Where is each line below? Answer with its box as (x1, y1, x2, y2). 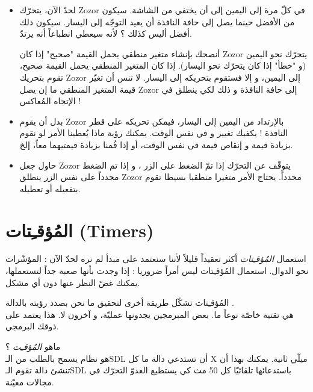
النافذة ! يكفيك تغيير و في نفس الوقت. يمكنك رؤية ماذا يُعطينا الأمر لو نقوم (19, 126, 288, 139)
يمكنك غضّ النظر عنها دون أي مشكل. (5, 276, 140, 288)
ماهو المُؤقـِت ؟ (5, 340, 61, 352)
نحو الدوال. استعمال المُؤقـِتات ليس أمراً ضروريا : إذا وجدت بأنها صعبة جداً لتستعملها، (5, 264, 309, 277)
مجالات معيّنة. (5, 375, 54, 388)
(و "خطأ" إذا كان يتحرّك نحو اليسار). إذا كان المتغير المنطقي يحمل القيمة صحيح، (19, 59, 306, 72)
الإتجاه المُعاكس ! (19, 95, 81, 107)
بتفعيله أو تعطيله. (19, 182, 81, 194)
